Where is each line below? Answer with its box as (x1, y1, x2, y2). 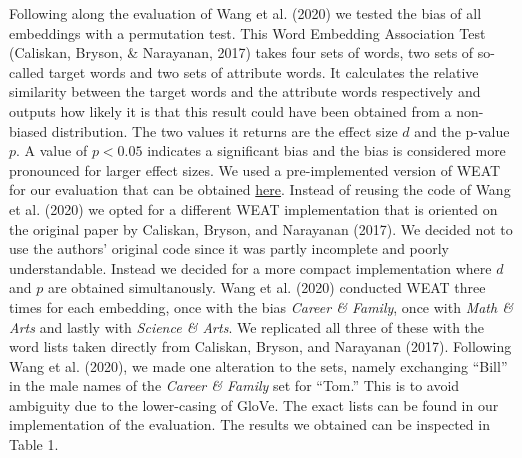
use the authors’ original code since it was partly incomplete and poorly (9, 238, 449, 259)
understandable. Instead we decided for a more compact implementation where (9, 257, 492, 278)
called (9, 61, 44, 82)
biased (9, 120, 48, 141)
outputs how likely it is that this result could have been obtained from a (9, 100, 452, 121)
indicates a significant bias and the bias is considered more (147, 140, 506, 161)
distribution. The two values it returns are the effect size (51, 120, 398, 141)
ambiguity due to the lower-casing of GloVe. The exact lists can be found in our (9, 394, 499, 415)
